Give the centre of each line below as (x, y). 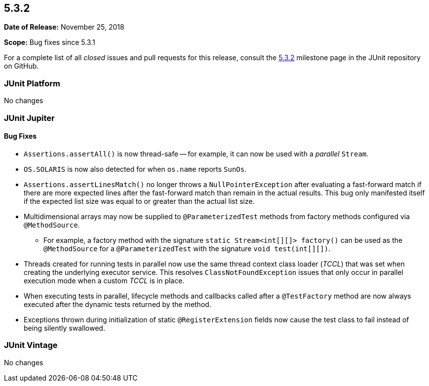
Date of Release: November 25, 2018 (64, 27)
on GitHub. (21, 66)
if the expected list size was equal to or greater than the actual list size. (139, 201)
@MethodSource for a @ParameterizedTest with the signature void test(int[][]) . (187, 248)
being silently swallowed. (64, 328)
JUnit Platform (32, 83)
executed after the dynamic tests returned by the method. (117, 304)
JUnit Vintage (31, 345)
